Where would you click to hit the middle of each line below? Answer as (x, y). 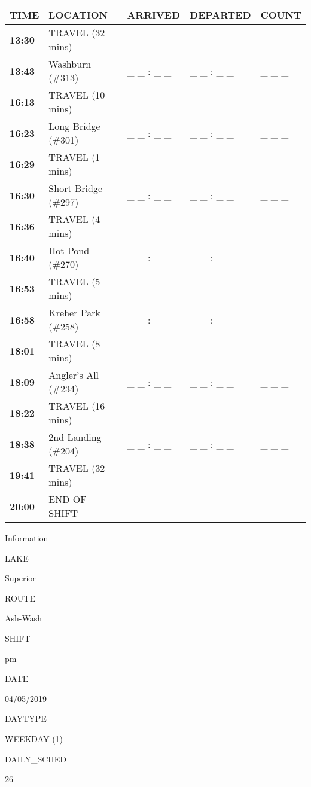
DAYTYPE (26, 719)
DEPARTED (220, 15)
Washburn (70, 64)
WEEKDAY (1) (34, 738)
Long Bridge (74, 126)
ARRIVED (154, 15)
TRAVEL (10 (77, 95)
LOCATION (78, 15)
